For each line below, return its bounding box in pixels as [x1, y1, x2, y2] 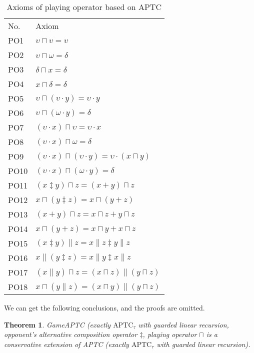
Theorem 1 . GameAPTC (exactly [4, 319, 111, 329]
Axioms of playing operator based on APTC [6, 1, 161, 12]
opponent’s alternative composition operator [4, 329, 137, 339]
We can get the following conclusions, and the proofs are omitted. [4, 302, 205, 312]
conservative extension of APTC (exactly [4, 338, 129, 349]
